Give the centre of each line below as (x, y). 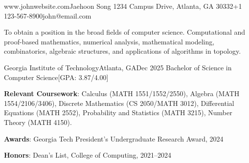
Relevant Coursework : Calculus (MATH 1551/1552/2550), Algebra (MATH (122, 93)
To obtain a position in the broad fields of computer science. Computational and (125, 32)
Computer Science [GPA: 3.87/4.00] (56, 77)
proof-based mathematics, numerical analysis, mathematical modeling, (109, 41)
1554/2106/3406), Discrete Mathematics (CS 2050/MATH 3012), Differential (119, 103)
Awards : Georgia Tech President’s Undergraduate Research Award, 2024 (114, 138)
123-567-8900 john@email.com (48, 15)
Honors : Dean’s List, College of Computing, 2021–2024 (88, 155)
